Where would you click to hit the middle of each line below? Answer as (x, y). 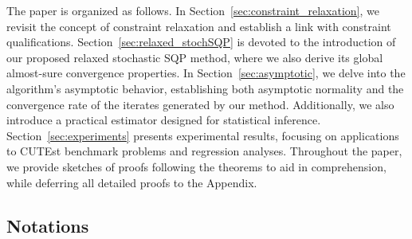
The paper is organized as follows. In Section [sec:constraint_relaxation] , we (193, 10)
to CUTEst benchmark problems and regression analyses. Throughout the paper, (204, 151)
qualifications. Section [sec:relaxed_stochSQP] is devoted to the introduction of (201, 42)
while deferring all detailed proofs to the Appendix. (132, 182)
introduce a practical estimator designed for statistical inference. (164, 120)
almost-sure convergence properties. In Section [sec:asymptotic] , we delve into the (206, 73)
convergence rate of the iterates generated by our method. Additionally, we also (200, 104)
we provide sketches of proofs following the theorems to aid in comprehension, (196, 166)
